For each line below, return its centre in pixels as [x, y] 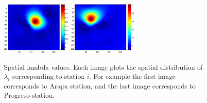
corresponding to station [49, 76]
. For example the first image [132, 76]
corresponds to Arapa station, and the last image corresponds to [100, 85]
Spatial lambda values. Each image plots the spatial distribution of [103, 66]
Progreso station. [29, 95]
